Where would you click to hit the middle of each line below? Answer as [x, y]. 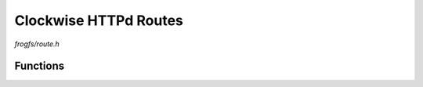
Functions [40, 66]
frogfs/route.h [37, 44]
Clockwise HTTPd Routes [99, 20]
